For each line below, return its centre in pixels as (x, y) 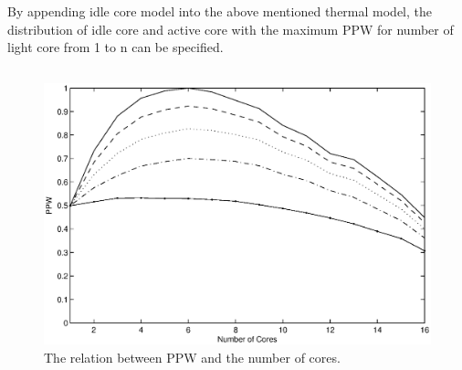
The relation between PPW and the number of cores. (192, 357)
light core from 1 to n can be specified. (115, 47)
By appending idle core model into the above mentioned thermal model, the (220, 11)
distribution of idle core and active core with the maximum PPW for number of (231, 29)
